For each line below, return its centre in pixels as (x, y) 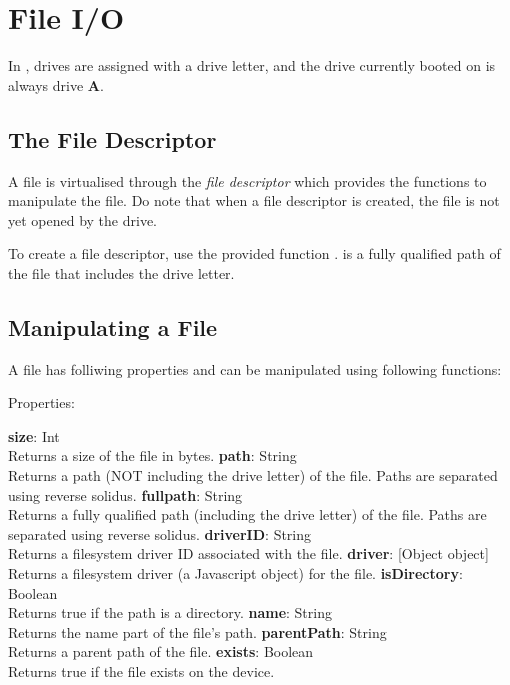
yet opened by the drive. (82, 219)
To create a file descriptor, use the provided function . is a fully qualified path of (254, 253)
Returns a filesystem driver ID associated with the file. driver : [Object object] (248, 553)
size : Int (34, 435)
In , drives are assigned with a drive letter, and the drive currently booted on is (252, 65)
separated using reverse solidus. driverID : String (160, 533)
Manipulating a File (113, 326)
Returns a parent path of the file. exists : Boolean (161, 651)
